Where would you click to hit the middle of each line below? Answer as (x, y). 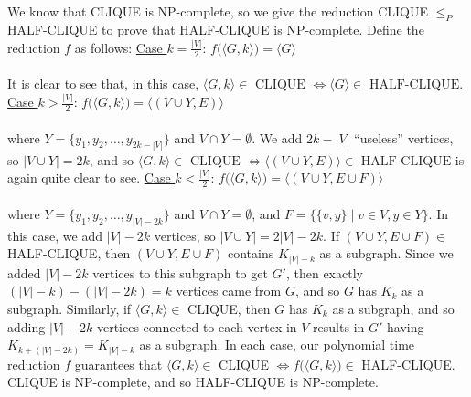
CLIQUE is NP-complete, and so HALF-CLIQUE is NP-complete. (193, 382)
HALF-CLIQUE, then (69, 253)
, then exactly (324, 272)
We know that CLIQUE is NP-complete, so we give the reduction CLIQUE (218, 11)
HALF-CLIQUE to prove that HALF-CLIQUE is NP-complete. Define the (216, 29)
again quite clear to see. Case (89, 178)
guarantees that (118, 364)
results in (339, 326)
